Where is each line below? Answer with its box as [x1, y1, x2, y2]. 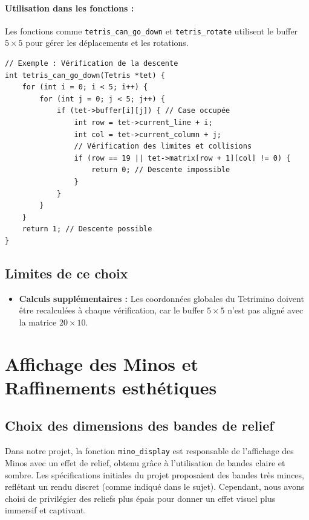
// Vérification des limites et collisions [74, 142, 252, 151]
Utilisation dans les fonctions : [5, 1, 134, 14]
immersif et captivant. [5, 504, 86, 516]
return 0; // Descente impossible [91, 165, 230, 175]
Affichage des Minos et [5, 351, 198, 376]
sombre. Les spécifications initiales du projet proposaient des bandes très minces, [5, 468, 304, 481]
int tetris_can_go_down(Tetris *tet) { [5, 71, 165, 80]
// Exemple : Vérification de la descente [5, 59, 178, 68]
